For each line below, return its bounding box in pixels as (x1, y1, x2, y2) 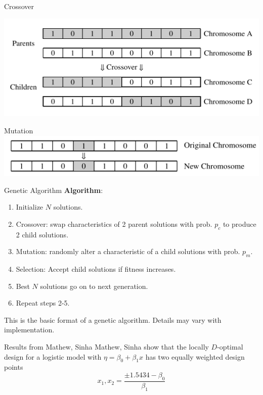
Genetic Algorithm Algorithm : (4, 184, 103, 195)
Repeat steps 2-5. (16, 298, 70, 308)
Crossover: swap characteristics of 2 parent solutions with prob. (16, 218, 212, 229)
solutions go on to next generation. (40, 280, 148, 291)
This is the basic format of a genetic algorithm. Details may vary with (4, 314, 222, 325)
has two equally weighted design (145, 351, 245, 362)
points (4, 362, 23, 372)
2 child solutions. (16, 229, 69, 239)
